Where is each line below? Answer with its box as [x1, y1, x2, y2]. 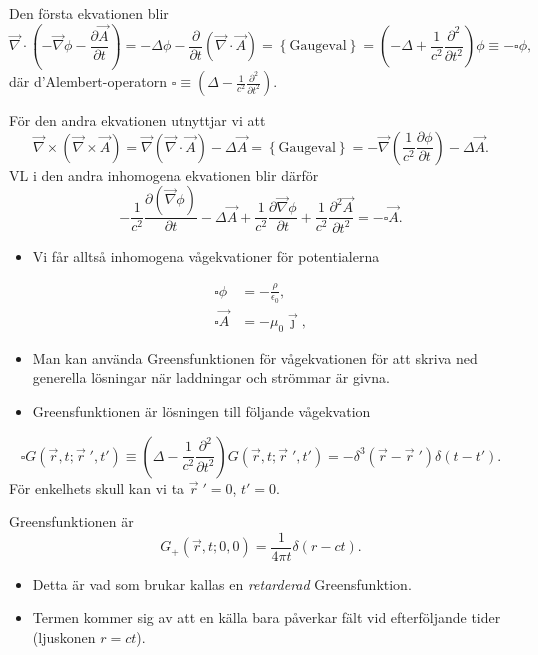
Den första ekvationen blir [9, 3, 169, 23]
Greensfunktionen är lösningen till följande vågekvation [32, 401, 371, 421]
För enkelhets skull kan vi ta [9, 477, 185, 498]
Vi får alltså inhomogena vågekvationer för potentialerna [32, 245, 380, 266]
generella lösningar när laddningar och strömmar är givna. [32, 367, 390, 388]
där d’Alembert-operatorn [9, 71, 168, 92]
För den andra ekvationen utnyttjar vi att [9, 110, 266, 131]
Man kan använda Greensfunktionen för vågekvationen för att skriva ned [32, 347, 478, 368]
